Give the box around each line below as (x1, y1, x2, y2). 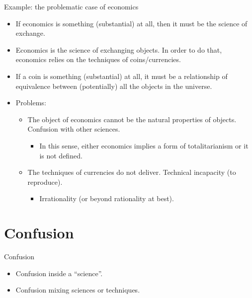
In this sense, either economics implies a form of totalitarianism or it (39, 140, 249, 150)
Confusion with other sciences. (27, 124, 120, 134)
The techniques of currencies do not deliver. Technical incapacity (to (27, 167, 236, 177)
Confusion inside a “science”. (15, 268, 103, 278)
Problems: (15, 97, 46, 108)
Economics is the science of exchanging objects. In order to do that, (15, 44, 222, 55)
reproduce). (27, 176, 63, 187)
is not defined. (39, 150, 83, 160)
